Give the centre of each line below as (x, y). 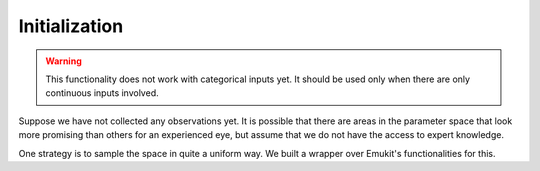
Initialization (71, 26)
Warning (63, 61)
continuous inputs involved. (102, 93)
